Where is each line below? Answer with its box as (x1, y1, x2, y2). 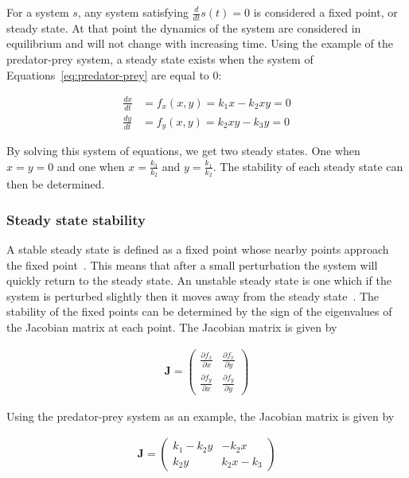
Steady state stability (6, 209, 146, 229)
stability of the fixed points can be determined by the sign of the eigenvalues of (6, 303, 392, 320)
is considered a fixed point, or (253, 4, 398, 20)
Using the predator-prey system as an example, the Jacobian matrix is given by (6, 407, 395, 424)
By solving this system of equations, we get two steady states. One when (6, 142, 360, 159)
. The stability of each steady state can (212, 157, 403, 174)
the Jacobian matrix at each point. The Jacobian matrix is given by (6, 318, 337, 335)
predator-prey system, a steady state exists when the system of (6, 51, 314, 68)
